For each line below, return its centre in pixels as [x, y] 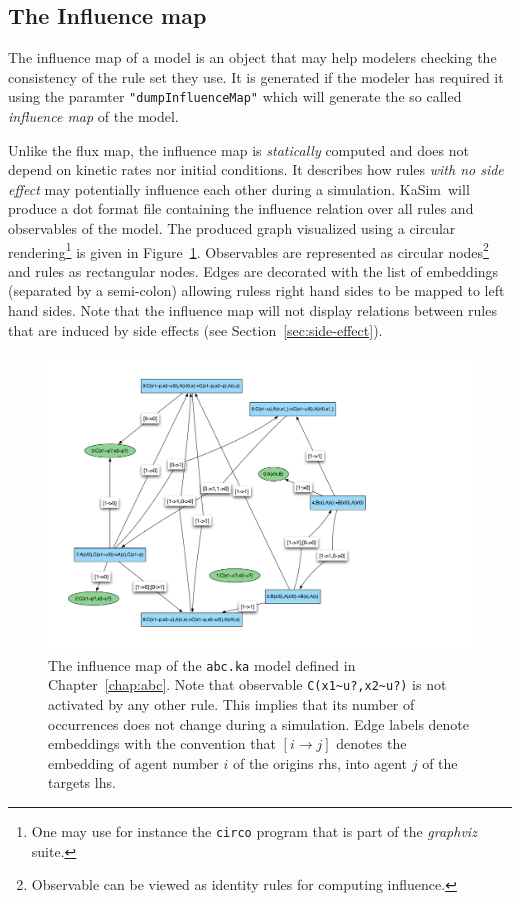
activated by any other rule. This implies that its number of [231, 704]
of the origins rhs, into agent [320, 762]
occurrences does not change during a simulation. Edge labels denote [259, 723]
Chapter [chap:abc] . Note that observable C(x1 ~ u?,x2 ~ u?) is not [247, 684]
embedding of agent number [133, 762]
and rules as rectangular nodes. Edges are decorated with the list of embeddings [253, 270]
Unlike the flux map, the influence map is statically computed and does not [238, 149]
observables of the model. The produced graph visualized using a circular [232, 228]
